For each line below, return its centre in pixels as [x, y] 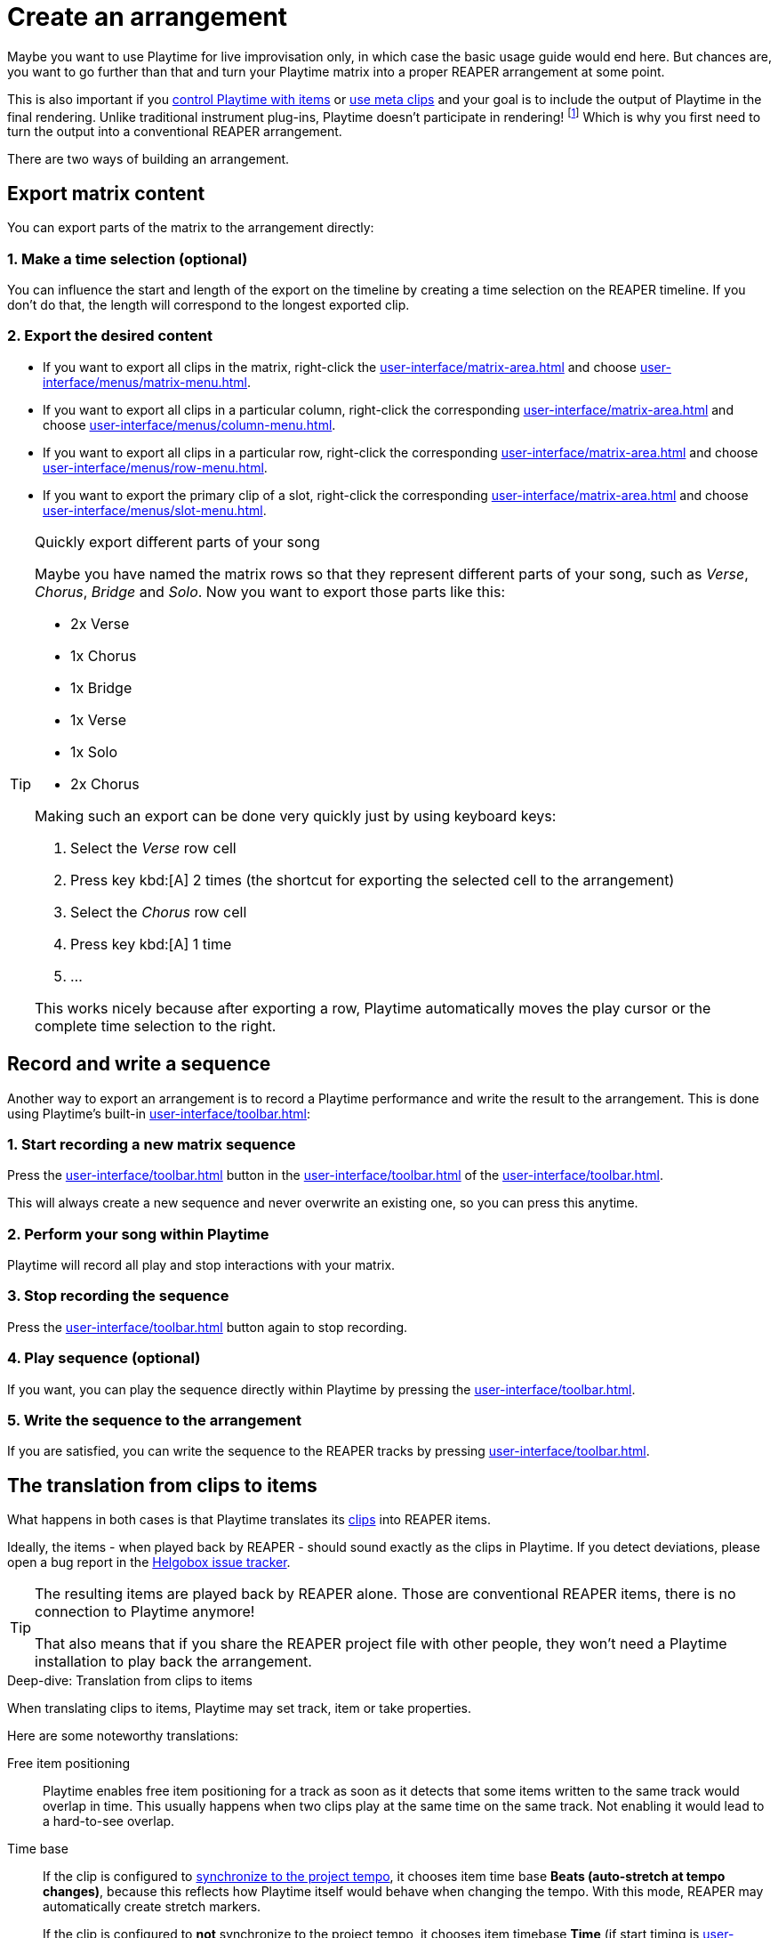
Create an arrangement [148, 17]
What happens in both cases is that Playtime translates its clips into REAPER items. [249, 1520]
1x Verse [99, 719]
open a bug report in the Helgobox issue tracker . [149, 1563]
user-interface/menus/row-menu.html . [155, 467]
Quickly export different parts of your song [177, 541]
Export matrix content [106, 193]
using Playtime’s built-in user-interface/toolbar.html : [159, 1113]
